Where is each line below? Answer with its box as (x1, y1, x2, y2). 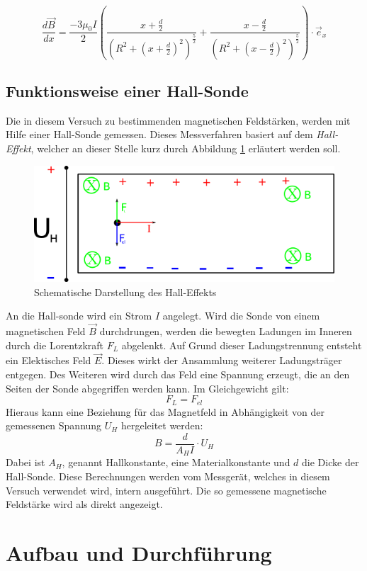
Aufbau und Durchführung (6, 538, 272, 567)
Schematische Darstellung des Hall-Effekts (34, 284, 217, 299)
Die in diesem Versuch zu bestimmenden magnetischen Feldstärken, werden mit (6, 113, 351, 128)
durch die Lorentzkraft (6, 337, 103, 352)
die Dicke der (302, 455, 359, 470)
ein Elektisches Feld (6, 353, 91, 368)
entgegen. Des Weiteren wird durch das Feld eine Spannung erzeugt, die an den (6, 366, 350, 381)
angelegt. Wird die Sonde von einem (162, 308, 320, 323)
